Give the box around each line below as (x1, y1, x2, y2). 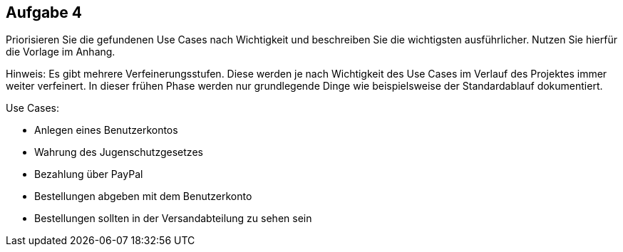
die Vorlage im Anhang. (6, 46, 115, 58)
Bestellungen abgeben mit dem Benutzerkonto (34, 190, 252, 203)
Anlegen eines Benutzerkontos (34, 124, 178, 137)
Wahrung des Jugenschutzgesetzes (34, 146, 203, 159)
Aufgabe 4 (6, 4, 83, 21)
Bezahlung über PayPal (34, 168, 143, 181)
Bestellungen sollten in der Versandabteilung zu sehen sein (34, 212, 312, 225)
